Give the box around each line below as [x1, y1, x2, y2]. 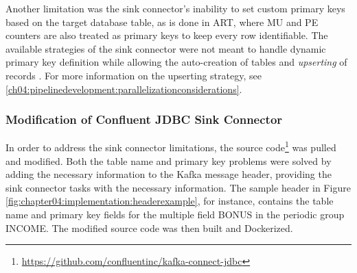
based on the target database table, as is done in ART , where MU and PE [5, 14, 319, 29]
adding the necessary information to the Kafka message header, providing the [5, 167, 332, 181]
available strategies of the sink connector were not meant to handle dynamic [5, 41, 326, 55]
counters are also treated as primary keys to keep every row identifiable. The [5, 28, 328, 42]
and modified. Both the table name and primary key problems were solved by [5, 153, 332, 168]
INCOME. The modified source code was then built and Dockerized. [5, 220, 293, 235]
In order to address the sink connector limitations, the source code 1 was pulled [5, 138, 336, 155]
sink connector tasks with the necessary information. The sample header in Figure [5, 180, 351, 194]
